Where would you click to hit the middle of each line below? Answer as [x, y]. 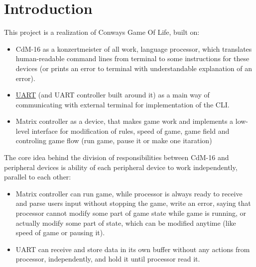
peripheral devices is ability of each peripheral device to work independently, [121, 167]
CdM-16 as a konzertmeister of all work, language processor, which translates [134, 48]
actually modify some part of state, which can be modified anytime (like [126, 222]
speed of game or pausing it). [60, 232]
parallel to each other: [38, 177]
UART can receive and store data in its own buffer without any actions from [133, 249]
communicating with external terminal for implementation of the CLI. [123, 104]
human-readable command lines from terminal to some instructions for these [132, 58]
